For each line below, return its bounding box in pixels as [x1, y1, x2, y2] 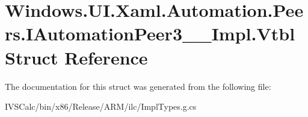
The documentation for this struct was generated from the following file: [5, 80, 271, 92]
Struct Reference [5, 45, 148, 69]
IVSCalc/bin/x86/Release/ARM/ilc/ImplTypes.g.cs [5, 100, 197, 113]
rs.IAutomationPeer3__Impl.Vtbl [5, 21, 295, 46]
